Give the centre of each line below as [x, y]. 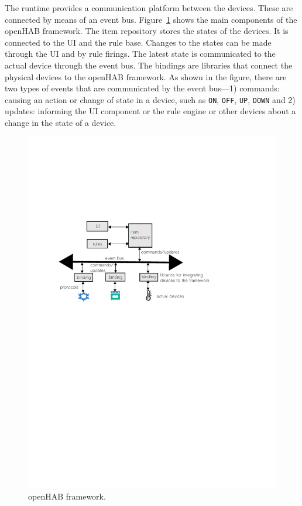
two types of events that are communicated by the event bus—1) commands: [142, 88]
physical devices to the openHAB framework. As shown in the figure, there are [146, 76]
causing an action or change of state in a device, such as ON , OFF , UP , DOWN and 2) [150, 99]
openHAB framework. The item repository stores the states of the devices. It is [147, 31]
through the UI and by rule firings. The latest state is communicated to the [140, 54]
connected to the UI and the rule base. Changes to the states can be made [138, 42]
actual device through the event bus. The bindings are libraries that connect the [149, 65]
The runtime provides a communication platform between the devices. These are [149, 8]
